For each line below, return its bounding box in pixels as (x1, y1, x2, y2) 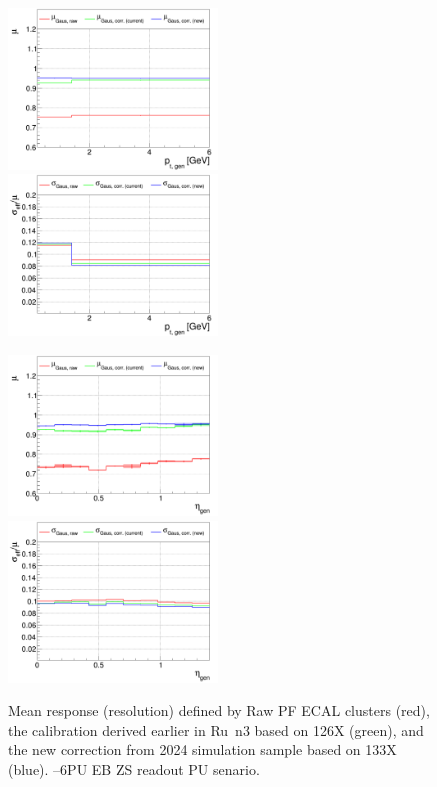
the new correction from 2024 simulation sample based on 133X (8, 739, 397, 760)
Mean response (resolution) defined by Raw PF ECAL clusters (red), (8, 700, 430, 721)
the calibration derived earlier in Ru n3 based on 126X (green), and (8, 719, 424, 740)
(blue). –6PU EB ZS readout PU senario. (8, 758, 260, 779)
